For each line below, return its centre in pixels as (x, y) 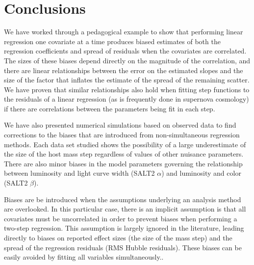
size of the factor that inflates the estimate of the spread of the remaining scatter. (127, 80)
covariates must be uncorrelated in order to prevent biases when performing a (121, 218)
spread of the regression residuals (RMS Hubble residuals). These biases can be (123, 247)
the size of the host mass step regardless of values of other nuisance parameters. (124, 154)
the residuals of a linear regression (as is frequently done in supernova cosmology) (127, 99)
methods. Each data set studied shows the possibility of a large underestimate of (125, 144)
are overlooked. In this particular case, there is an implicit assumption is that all (125, 209)
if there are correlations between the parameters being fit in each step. (110, 108)
